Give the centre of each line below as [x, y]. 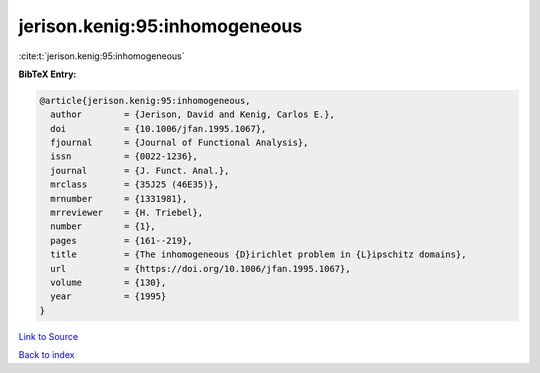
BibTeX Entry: [47, 74]
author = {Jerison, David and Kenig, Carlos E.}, [192, 114]
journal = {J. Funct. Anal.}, [140, 170]
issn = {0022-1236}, [124, 156]
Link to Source [48, 336]
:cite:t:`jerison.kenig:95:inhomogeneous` [101, 56]
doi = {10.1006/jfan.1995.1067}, [158, 128]
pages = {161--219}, [122, 240]
